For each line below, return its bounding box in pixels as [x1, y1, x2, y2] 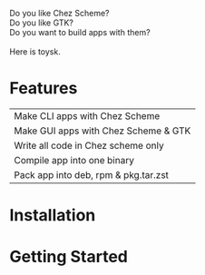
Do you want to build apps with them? [9, 27, 151, 37]
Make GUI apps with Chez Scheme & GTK [14, 124, 191, 137]
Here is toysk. [9, 46, 61, 57]
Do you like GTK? [9, 17, 74, 28]
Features [9, 78, 78, 99]
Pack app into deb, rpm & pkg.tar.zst [14, 168, 170, 181]
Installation [9, 205, 96, 226]
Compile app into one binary [14, 153, 134, 166]
